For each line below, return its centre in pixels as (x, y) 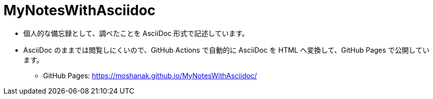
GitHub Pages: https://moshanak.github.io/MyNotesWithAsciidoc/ (150, 75)
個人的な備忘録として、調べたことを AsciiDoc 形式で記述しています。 (136, 33)
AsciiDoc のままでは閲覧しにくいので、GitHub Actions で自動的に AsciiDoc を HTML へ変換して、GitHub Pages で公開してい (226, 50)
